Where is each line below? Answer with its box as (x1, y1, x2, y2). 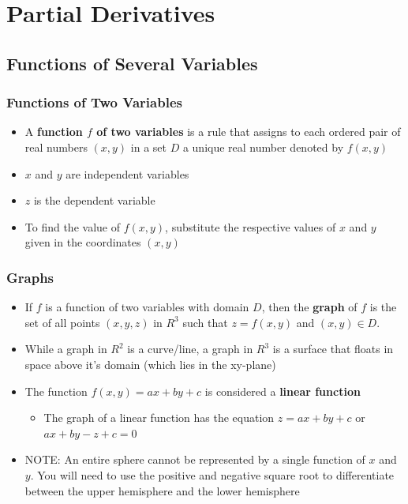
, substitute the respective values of (165, 218, 336, 235)
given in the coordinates (24, 234, 141, 250)
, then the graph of (261, 299, 357, 315)
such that (182, 314, 228, 330)
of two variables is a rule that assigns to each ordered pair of (96, 123, 401, 140)
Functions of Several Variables (6, 51, 258, 75)
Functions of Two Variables (6, 92, 182, 112)
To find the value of (24, 218, 120, 235)
